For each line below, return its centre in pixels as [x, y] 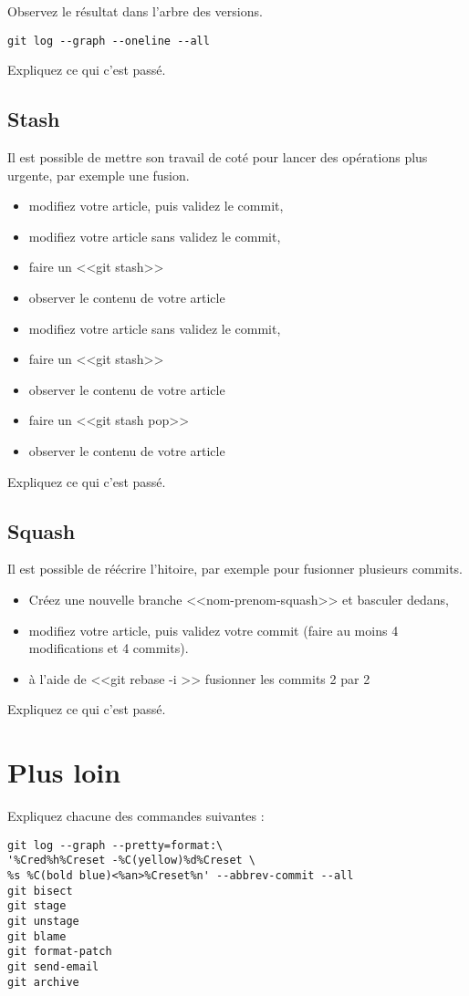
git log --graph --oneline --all [109, 41]
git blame [37, 936]
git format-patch [60, 952]
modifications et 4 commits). [109, 648]
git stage [37, 906]
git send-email [53, 966]
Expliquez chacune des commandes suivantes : [136, 816]
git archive [43, 982]
